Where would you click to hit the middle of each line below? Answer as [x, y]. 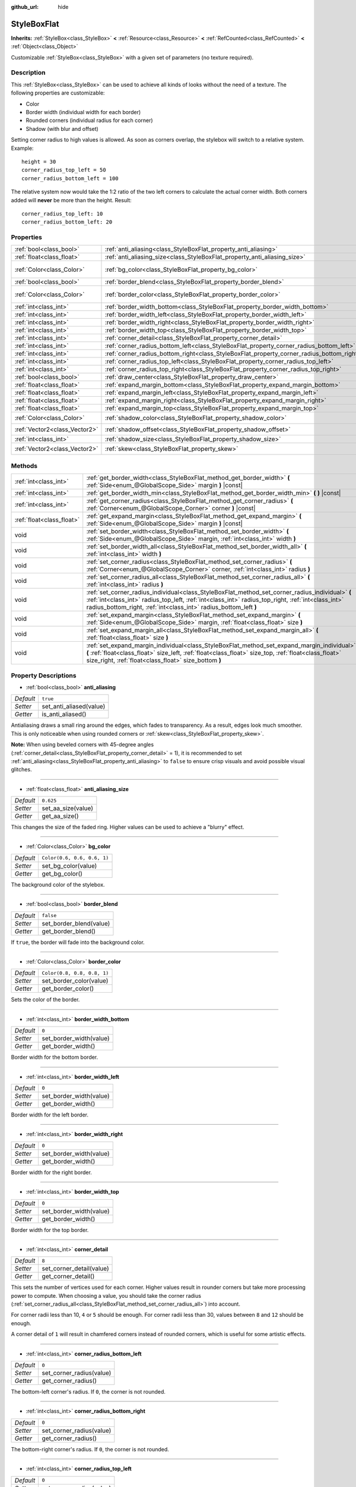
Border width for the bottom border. [55, 1057]
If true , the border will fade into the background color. [78, 942]
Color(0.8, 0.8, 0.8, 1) [75, 973]
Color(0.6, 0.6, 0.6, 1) [75, 858]
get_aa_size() [60, 816]
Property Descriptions [44, 675]
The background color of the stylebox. [58, 884]
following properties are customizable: [58, 93]
